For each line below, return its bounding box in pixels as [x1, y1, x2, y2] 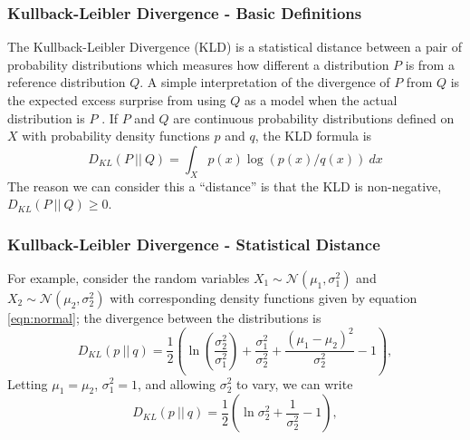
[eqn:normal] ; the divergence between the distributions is [7, 308, 321, 327]
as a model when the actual [244, 91, 398, 109]
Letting [7, 374, 48, 393]
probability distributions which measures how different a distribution [7, 54, 389, 73]
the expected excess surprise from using [7, 91, 226, 109]
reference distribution [7, 73, 126, 92]
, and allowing [138, 374, 216, 393]
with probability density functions [22, 126, 210, 145]
